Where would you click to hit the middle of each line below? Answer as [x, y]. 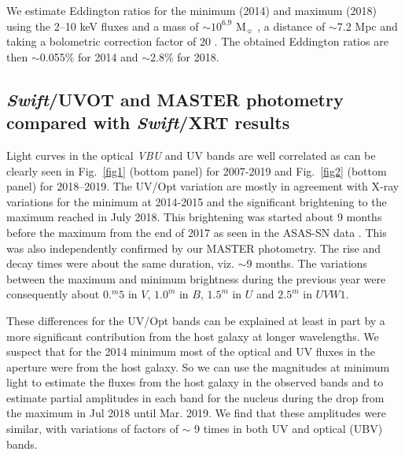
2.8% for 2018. [185, 56]
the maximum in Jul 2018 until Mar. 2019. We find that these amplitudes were [197, 413]
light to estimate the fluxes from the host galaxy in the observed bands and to [195, 382]
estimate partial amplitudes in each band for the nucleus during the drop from [195, 397]
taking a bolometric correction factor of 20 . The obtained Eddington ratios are [197, 41]
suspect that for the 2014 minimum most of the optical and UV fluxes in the [191, 351]
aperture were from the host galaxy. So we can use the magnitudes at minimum [198, 366]
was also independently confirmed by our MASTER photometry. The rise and [194, 248]
